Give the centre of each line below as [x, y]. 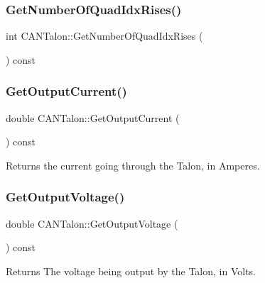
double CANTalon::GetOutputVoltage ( [92, 223]
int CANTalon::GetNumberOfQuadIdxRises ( [104, 36]
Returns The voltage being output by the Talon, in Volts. [131, 271]
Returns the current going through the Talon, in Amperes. [133, 165]
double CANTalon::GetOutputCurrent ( [93, 117]
